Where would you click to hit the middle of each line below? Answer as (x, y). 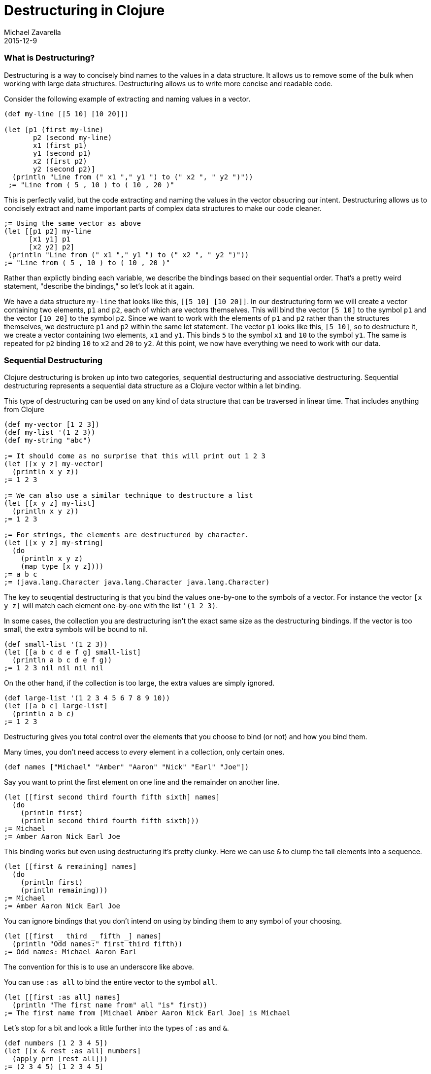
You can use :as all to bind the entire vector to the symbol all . (111, 982)
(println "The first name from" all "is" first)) (110, 1005)
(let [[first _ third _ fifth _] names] (83, 936)
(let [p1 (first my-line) (54, 129)
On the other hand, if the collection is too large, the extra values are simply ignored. (139, 683)
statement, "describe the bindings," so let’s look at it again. (99, 286)
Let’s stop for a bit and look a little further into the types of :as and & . (116, 1028)
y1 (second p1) (62, 153)
